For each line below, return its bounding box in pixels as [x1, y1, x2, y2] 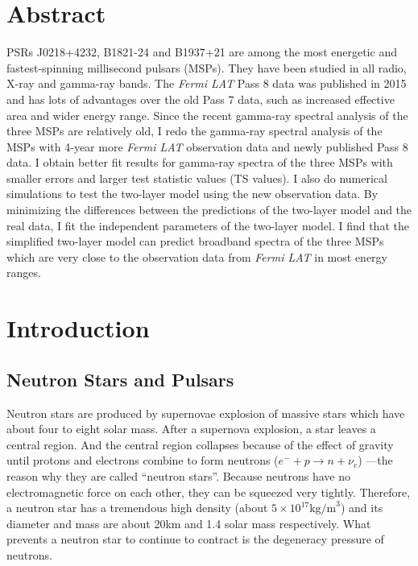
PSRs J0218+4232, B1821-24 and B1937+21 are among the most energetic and [6, 43, 397, 60]
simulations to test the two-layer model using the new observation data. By [6, 185, 379, 202]
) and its [340, 499, 383, 516]
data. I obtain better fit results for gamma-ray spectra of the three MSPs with [6, 154, 393, 171]
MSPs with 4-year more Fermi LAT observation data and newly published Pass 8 [6, 138, 408, 155]
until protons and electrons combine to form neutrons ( [6, 452, 279, 469]
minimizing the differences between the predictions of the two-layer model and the [6, 201, 412, 218]
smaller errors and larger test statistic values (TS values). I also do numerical [6, 169, 387, 186]
